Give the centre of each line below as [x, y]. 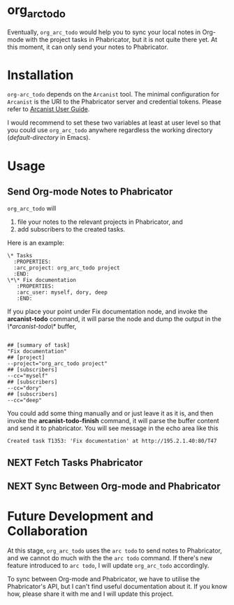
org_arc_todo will [32, 208]
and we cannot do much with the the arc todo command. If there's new [110, 558]
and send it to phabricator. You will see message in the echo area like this [113, 428]
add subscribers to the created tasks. [71, 229]
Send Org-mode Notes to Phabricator [90, 192]
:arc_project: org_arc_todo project [67, 268]
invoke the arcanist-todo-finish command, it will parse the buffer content [113, 421]
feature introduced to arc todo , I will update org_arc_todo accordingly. [108, 566]
